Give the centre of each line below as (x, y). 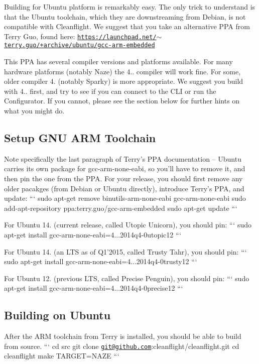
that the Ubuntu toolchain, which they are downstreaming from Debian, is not (125, 16)
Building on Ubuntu (57, 315)
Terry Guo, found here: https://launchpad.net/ (80, 36)
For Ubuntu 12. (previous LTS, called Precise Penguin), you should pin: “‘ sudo (127, 278)
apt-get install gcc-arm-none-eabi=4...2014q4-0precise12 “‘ (94, 288)
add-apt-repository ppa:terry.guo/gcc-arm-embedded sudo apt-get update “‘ (121, 208)
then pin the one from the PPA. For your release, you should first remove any (123, 178)
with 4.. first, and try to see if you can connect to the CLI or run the (110, 91)
